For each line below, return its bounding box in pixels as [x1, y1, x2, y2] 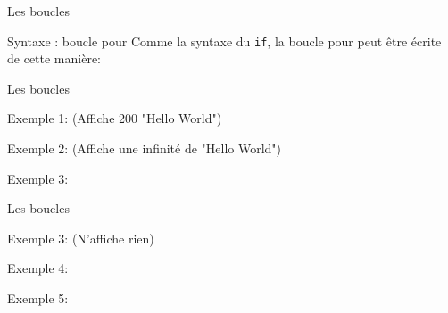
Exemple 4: [7, 259, 69, 277]
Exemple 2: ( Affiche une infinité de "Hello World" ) [7, 139, 282, 158]
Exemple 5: [7, 289, 69, 307]
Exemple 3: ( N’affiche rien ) [7, 228, 154, 247]
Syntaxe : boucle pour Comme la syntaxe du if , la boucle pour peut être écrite [7, 31, 442, 50]
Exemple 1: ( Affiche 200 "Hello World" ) [7, 109, 222, 128]
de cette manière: [7, 49, 102, 68]
